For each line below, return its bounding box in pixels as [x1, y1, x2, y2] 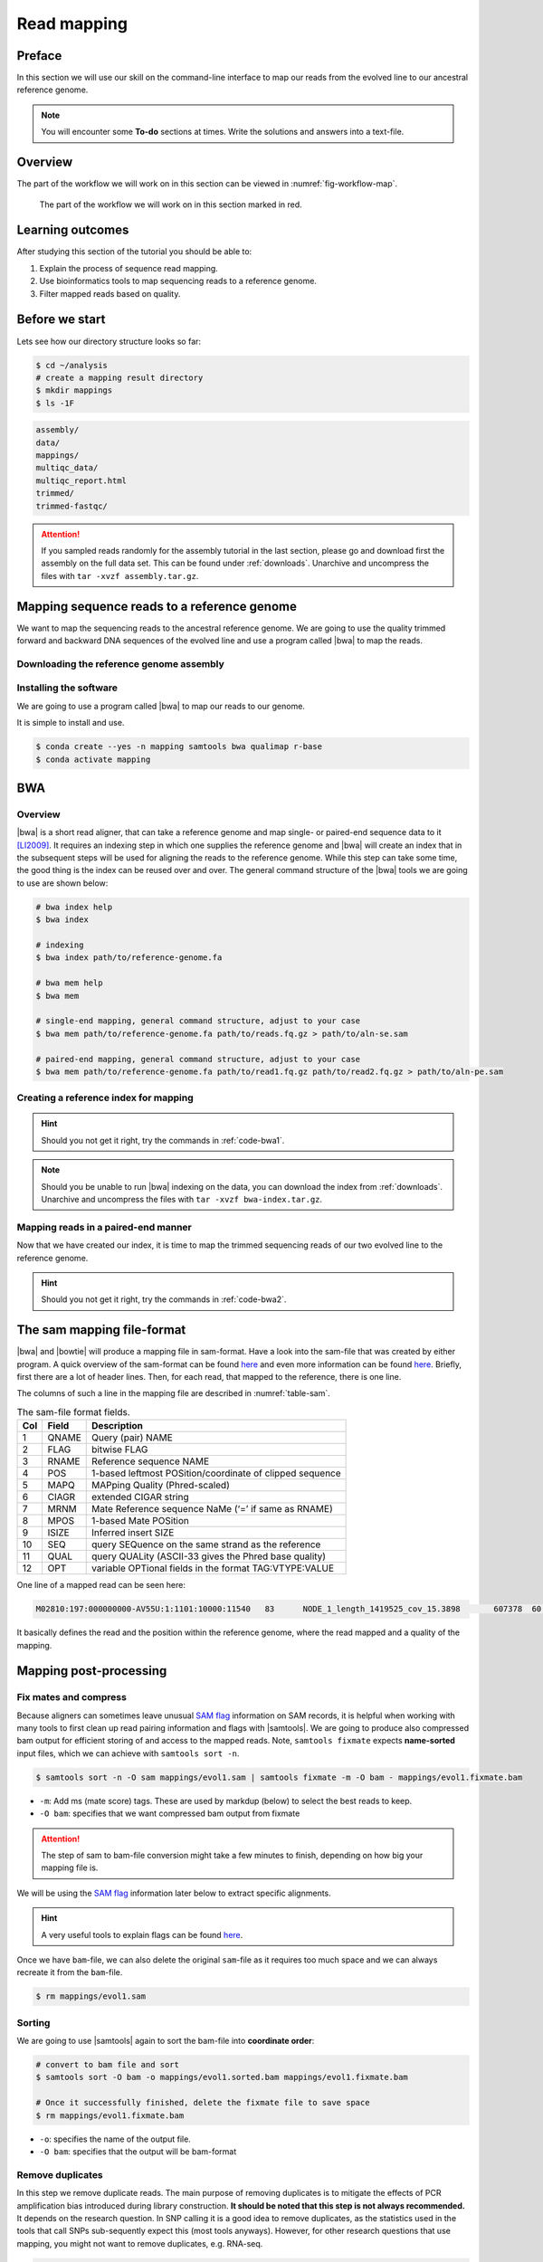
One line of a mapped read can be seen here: [16, 1580, 186, 1591]
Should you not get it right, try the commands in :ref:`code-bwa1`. [41, 1135, 285, 1145]
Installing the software [16, 681, 118, 694]
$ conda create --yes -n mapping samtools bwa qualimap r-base [35, 742, 323, 752]
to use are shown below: [16, 878, 109, 889]
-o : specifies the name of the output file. [39, 2134, 192, 2144]
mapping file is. [41, 1862, 99, 1873]
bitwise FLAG [91, 1443, 148, 1456]
